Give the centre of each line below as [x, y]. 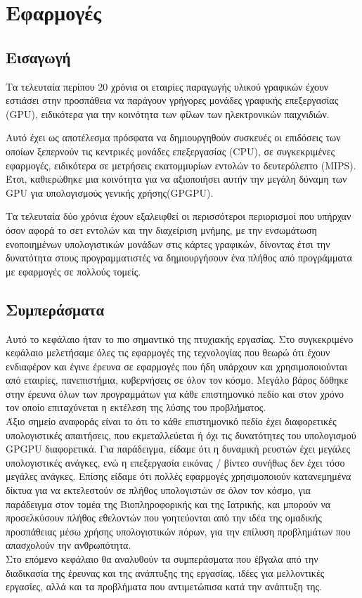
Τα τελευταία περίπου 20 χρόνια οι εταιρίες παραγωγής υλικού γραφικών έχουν [167, 86]
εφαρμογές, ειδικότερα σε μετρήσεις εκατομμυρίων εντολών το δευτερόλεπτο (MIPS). [181, 165]
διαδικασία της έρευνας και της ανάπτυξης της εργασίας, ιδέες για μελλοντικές [165, 572]
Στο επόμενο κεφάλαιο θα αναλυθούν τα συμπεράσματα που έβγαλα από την [162, 559]
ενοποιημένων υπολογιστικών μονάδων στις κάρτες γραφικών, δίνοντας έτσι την [168, 243]
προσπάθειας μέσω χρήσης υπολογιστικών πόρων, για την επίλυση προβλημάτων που [178, 531]
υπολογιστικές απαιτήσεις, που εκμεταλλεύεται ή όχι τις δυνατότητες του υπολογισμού [181, 435]
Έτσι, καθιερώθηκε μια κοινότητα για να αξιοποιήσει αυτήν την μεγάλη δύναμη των [176, 179]
